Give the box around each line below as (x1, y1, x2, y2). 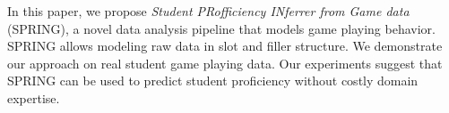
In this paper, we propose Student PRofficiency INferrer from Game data (7, 2, 410, 20)
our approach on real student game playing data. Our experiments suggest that (7, 53, 443, 72)
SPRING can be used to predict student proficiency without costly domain (7, 71, 419, 90)
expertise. (7, 88, 60, 107)
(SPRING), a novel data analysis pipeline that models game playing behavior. (7, 19, 436, 37)
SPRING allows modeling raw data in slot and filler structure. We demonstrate (7, 36, 443, 55)
